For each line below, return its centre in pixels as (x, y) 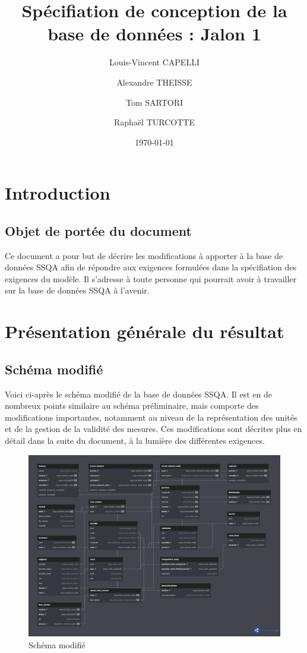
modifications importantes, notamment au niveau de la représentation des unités (151, 417)
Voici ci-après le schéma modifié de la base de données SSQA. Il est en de (138, 394)
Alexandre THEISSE (154, 82)
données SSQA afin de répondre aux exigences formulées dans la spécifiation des (151, 267)
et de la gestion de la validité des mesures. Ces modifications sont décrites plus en (153, 429)
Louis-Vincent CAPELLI (154, 62)
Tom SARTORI (154, 102)
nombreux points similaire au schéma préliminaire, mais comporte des (132, 406)
